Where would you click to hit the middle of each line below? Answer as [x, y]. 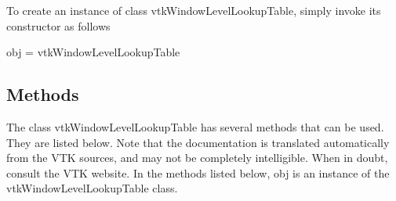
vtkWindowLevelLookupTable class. [92, 188]
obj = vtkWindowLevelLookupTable [93, 52]
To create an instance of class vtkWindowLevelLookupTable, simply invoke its [194, 10]
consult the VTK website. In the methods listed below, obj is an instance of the [198, 172]
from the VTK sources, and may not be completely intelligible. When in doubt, [197, 158]
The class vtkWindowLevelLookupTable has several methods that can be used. [195, 126]
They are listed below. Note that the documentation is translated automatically [198, 142]
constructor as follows [58, 25]
